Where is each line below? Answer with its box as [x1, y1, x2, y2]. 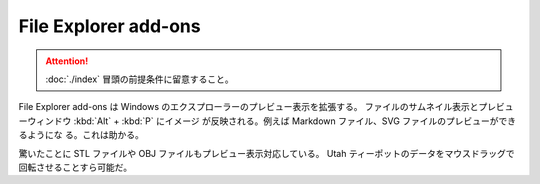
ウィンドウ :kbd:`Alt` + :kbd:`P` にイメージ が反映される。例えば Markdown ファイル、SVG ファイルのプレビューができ [26, 115, 517, 127]
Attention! [45, 55, 89, 67]
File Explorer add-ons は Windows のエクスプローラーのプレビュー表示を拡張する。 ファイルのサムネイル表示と [18, 101, 479, 113]
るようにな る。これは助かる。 [18, 129, 144, 141]
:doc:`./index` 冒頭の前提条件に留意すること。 [45, 73, 234, 85]
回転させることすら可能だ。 [18, 161, 133, 173]
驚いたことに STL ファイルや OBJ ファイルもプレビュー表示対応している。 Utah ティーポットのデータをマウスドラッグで [18, 147, 515, 159]
